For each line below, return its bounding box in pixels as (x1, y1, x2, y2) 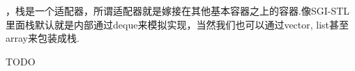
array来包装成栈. (6, 31, 80, 45)
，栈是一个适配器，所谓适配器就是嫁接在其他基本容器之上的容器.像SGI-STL (6, 3, 350, 17)
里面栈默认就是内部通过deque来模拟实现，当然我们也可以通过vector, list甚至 (6, 17, 349, 31)
